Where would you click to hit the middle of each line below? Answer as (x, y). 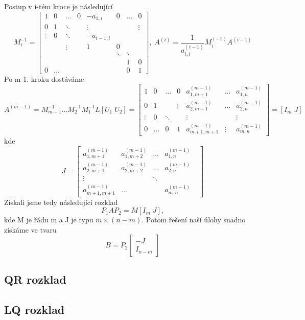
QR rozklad (35, 279)
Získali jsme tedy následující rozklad (61, 202)
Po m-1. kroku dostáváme (44, 78)
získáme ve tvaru (30, 229)
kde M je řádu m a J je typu (49, 220)
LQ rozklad (34, 309)
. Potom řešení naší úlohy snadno (194, 220)
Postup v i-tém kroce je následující (58, 6)
